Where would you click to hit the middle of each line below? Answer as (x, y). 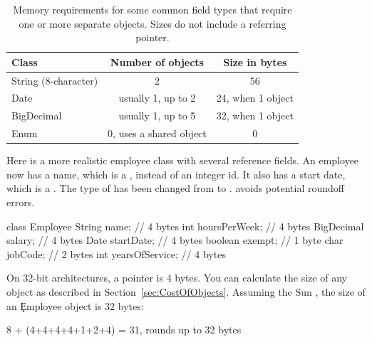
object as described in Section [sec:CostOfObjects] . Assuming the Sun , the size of (186, 292)
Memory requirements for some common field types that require (153, 9)
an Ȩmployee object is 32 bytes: (75, 305)
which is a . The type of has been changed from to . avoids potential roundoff (175, 188)
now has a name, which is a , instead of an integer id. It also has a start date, (176, 174)
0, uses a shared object (157, 133)
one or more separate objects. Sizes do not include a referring (153, 23)
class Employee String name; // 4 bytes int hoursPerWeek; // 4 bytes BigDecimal (185, 226)
